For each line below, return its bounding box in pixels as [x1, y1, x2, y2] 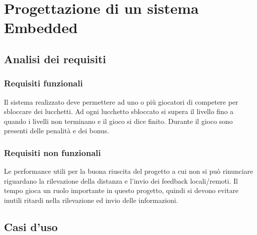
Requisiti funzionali [4, 77, 83, 89]
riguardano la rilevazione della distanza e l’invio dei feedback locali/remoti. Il [4, 175, 238, 186]
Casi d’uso [4, 219, 58, 234]
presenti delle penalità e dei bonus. [4, 125, 109, 136]
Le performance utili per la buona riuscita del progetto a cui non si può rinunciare [4, 166, 253, 176]
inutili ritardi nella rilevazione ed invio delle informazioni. [4, 195, 178, 205]
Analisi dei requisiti [4, 51, 106, 66]
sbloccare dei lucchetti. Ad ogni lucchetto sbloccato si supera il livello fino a [4, 106, 234, 117]
